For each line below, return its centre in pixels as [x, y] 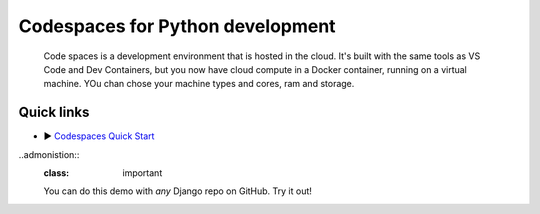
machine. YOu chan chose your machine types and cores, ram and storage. [199, 84]
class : [56, 173]
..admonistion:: [49, 154]
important [142, 173]
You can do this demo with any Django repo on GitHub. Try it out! [177, 191]
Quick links [54, 112]
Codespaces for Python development [177, 26]
